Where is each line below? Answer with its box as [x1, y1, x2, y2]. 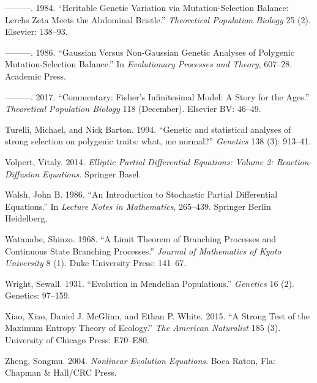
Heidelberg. [5, 212, 48, 225]
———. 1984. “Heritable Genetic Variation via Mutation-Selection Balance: [5, 1, 289, 13]
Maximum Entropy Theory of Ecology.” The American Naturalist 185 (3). [5, 321, 281, 334]
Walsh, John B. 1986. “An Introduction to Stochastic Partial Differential [5, 188, 278, 201]
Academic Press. [5, 69, 66, 82]
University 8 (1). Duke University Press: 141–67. [5, 256, 187, 269]
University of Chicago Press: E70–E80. [5, 333, 149, 346]
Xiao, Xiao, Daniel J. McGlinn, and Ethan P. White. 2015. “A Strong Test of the [5, 309, 310, 322]
